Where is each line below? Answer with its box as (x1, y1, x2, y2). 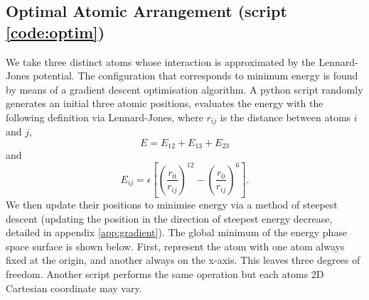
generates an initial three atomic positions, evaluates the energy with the (6, 96, 323, 111)
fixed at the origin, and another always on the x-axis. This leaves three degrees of (6, 252, 360, 267)
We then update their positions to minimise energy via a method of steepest (6, 197, 338, 212)
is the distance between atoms (220, 109, 351, 124)
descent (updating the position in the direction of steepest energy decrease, (6, 211, 333, 226)
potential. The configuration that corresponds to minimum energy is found (33, 68, 358, 83)
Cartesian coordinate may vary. (6, 280, 142, 295)
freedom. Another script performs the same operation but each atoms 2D (6, 267, 324, 282)
